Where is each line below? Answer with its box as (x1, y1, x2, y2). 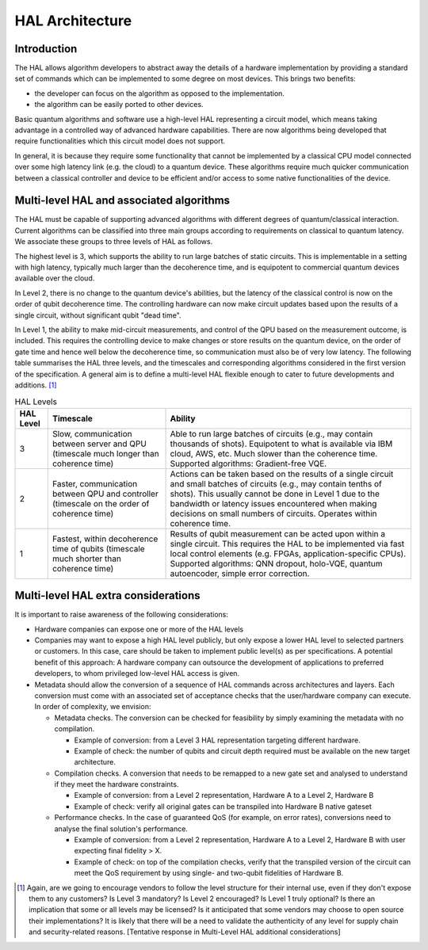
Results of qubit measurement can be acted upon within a (170, 528, 386, 539)
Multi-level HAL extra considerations (14, 589, 201, 602)
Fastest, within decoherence (52, 533, 159, 544)
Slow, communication (52, 428, 132, 439)
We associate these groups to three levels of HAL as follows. (14, 237, 213, 246)
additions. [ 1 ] (14, 380, 57, 390)
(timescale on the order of (52, 498, 150, 509)
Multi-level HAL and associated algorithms (14, 194, 230, 208)
